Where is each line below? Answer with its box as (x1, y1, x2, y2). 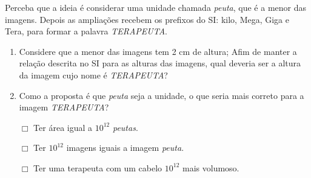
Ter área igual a (33, 121, 93, 133)
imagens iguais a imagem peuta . (66, 141, 184, 154)
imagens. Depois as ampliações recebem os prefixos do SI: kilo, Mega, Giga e (5, 13, 289, 25)
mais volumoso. (182, 161, 239, 174)
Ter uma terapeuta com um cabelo (33, 161, 162, 174)
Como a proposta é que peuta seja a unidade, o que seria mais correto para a (19, 89, 304, 101)
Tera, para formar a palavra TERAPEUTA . (5, 25, 167, 37)
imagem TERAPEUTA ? (19, 101, 109, 113)
